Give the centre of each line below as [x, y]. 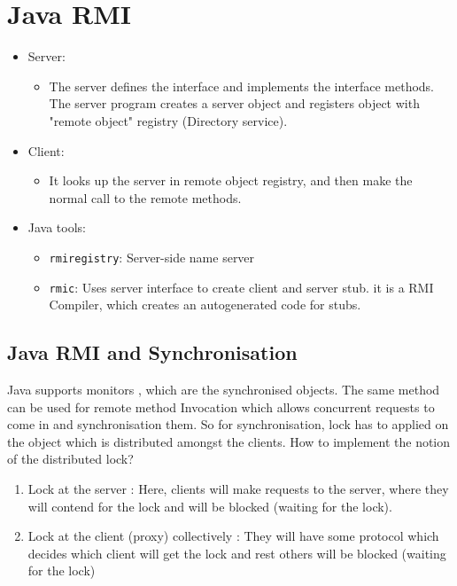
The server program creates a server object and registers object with [234, 103]
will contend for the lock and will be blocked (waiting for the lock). [210, 506]
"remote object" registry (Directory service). [168, 120]
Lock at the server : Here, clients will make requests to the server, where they [238, 488]
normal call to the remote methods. [145, 197]
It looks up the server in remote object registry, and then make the [231, 180]
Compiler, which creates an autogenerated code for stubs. [205, 305]
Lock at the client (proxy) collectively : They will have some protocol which [233, 536]
